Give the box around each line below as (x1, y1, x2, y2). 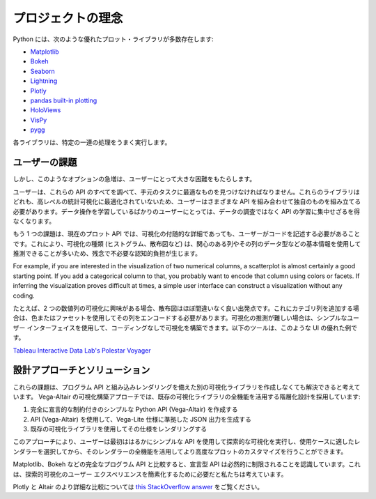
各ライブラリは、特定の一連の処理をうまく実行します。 (13, 138, 171, 146)
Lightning (30, 77, 58, 85)
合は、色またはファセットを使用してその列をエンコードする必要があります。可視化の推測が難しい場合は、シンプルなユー (13, 314, 360, 322)
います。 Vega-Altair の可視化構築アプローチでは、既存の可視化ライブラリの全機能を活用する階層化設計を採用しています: (13, 392, 361, 401)
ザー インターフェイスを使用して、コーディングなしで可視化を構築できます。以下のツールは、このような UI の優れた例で (13, 323, 358, 332)
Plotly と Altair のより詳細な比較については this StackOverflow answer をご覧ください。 (13, 483, 264, 491)
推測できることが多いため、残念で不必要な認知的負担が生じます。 (13, 249, 202, 258)
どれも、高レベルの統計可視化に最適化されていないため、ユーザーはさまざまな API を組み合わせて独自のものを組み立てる (13, 197, 361, 206)
